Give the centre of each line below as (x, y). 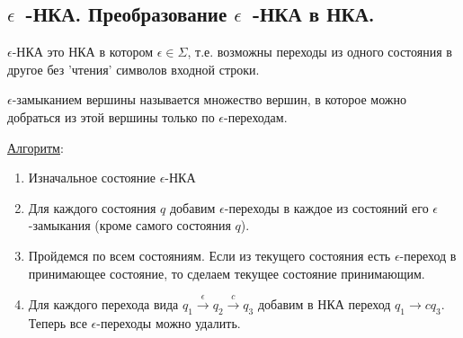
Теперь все (58, 322)
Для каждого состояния (92, 207)
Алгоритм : (36, 147)
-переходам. (256, 116)
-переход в (428, 255)
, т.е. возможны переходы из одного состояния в (320, 52)
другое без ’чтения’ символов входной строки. (134, 69)
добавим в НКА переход (324, 303)
